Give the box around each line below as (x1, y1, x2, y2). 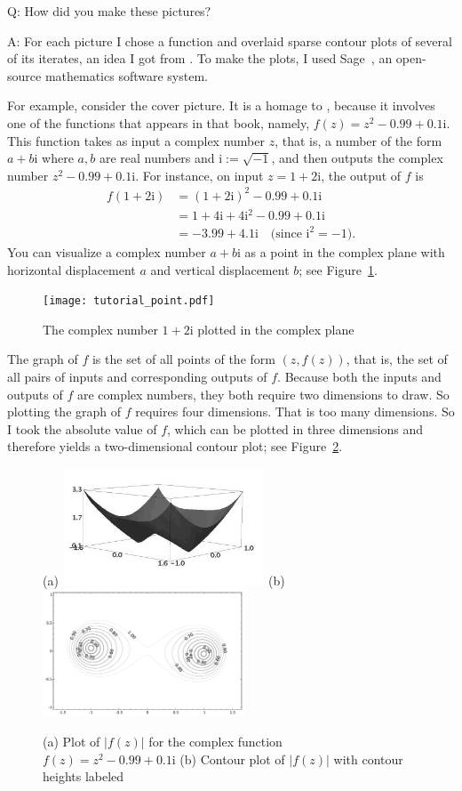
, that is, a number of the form (275, 131, 442, 149)
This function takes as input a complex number (7, 131, 265, 149)
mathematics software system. (44, 66, 208, 85)
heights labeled (43, 767, 124, 786)
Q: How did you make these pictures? (7, 2, 211, 20)
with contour (333, 749, 403, 768)
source (7, 66, 42, 85)
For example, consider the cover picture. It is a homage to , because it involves (7, 96, 435, 115)
